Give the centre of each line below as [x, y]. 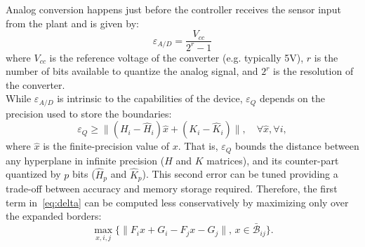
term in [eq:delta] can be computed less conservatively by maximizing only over [177, 202]
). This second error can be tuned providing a [240, 174]
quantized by [33, 174]
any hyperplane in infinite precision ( [85, 160]
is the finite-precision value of [106, 146]
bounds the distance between [297, 146]
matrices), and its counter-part [273, 160]
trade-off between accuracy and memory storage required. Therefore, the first [172, 189]
